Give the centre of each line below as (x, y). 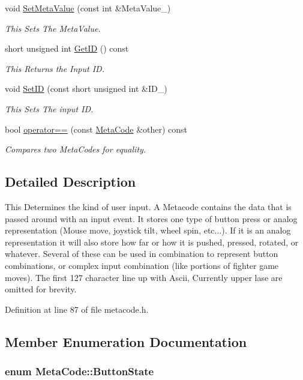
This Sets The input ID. (49, 108)
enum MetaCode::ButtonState (79, 371)
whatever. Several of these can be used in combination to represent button (142, 254)
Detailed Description (70, 182)
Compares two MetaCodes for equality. (76, 149)
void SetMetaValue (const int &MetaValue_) (88, 8)
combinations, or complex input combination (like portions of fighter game (142, 265)
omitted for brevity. (41, 289)
